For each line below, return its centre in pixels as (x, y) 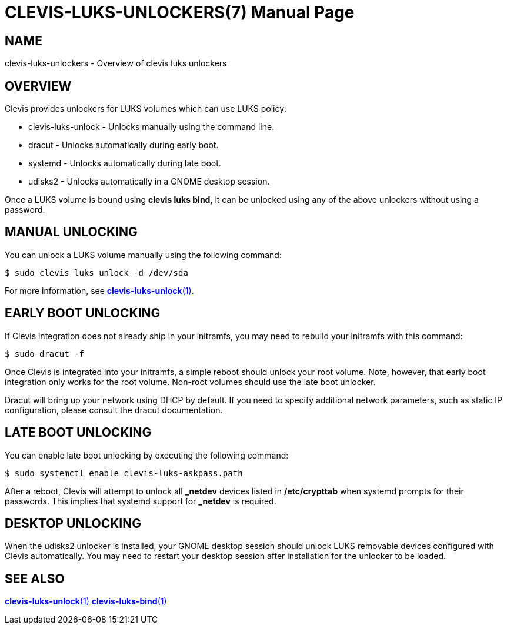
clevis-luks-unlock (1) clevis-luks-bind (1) (86, 601)
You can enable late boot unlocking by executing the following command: (147, 455)
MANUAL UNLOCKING (71, 232)
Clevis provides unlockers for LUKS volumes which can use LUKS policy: (146, 109)
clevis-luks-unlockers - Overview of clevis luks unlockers (116, 63)
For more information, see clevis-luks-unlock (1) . (99, 290)
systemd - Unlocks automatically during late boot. (125, 163)
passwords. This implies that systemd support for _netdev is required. (141, 501)
